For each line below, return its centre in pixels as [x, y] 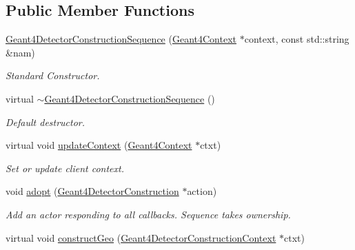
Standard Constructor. [53, 75]
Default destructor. [45, 122]
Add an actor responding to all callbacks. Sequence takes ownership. [148, 214]
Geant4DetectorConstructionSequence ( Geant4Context [121, 39]
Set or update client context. [65, 168]
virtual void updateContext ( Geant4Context [99, 145]
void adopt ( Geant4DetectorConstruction [92, 191]
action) [202, 191]
